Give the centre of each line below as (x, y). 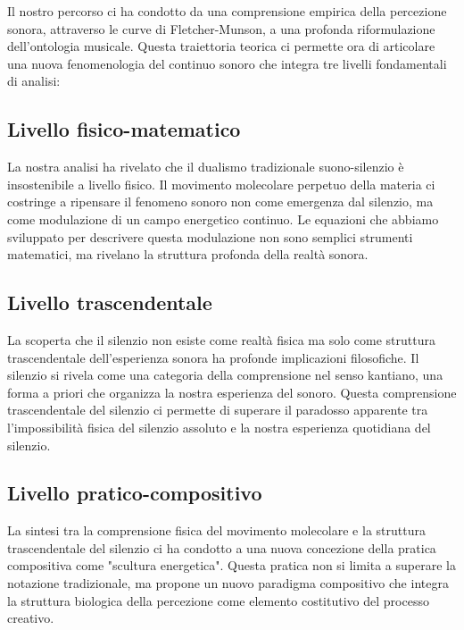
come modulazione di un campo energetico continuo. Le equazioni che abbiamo (223, 218)
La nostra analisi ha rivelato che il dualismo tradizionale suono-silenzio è (206, 167)
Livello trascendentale (110, 302)
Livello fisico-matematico (124, 129)
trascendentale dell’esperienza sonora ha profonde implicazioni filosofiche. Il (213, 357)
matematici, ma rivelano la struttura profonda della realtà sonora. (188, 254)
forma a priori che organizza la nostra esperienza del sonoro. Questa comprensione (232, 392)
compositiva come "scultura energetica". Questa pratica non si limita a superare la (232, 565)
